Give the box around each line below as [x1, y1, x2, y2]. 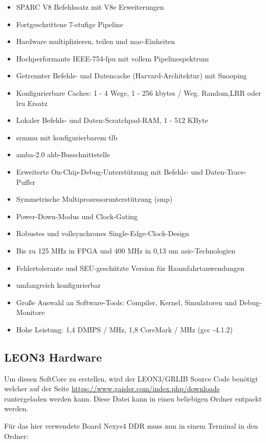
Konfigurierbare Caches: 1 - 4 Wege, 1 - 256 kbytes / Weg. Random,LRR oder [16, 87, 261, 98]
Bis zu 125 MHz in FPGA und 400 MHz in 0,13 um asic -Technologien [16, 245, 236, 256]
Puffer [16, 176, 35, 187]
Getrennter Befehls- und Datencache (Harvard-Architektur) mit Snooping [16, 70, 247, 81]
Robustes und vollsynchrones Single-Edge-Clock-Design [16, 228, 189, 239]
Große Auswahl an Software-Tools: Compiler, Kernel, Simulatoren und [16, 297, 237, 307]
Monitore [16, 307, 45, 318]
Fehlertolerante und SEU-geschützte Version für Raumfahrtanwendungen [16, 262, 245, 273]
